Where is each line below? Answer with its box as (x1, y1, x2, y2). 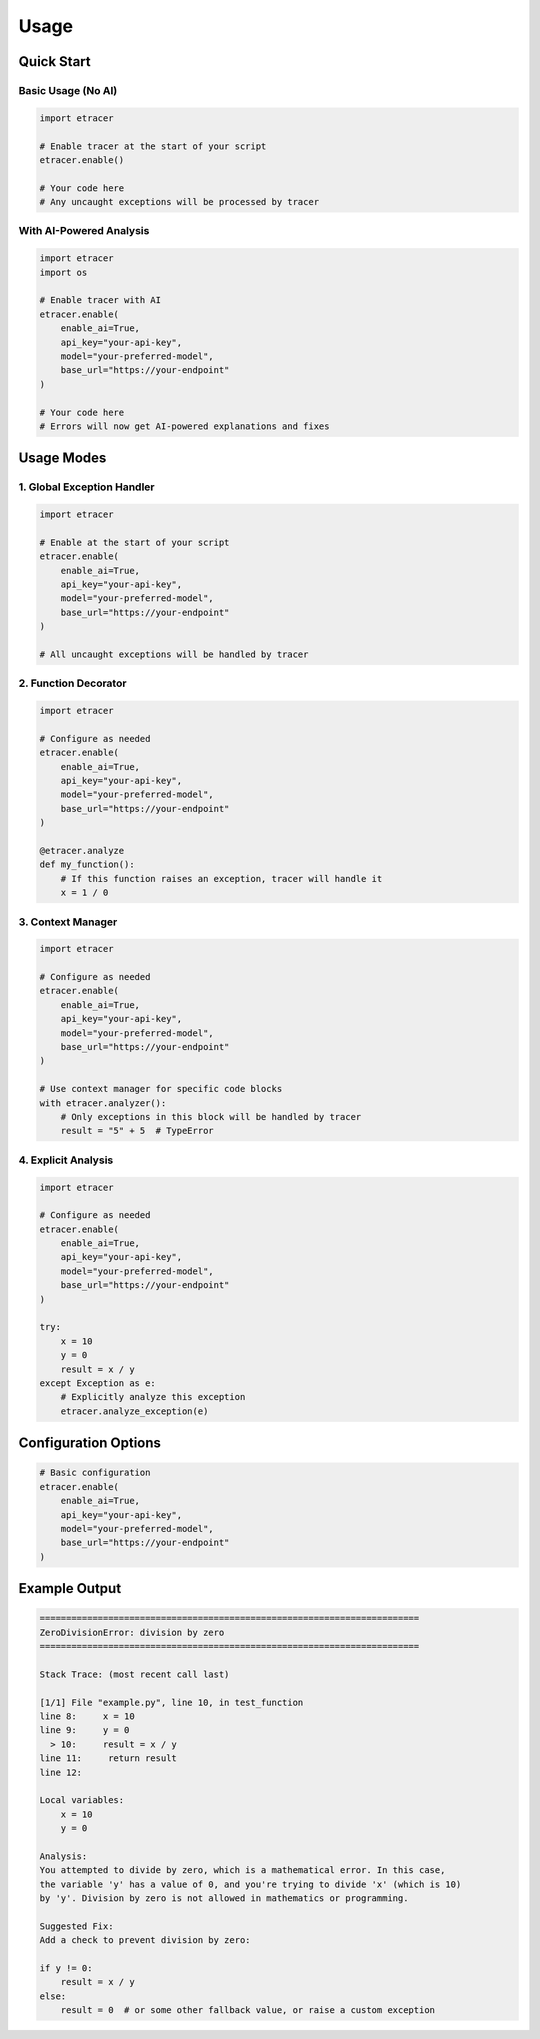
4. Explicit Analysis (18, 1153, 114, 1167)
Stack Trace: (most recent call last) (39, 1668, 230, 1680)
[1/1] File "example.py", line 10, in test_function (39, 1696, 304, 1708)
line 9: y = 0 (39, 1725, 130, 1736)
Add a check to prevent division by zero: (39, 1935, 251, 1946)
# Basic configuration (39, 1467, 151, 1479)
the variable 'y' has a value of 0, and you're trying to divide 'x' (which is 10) (39, 1878, 462, 1890)
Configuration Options (18, 1435, 162, 1452)
